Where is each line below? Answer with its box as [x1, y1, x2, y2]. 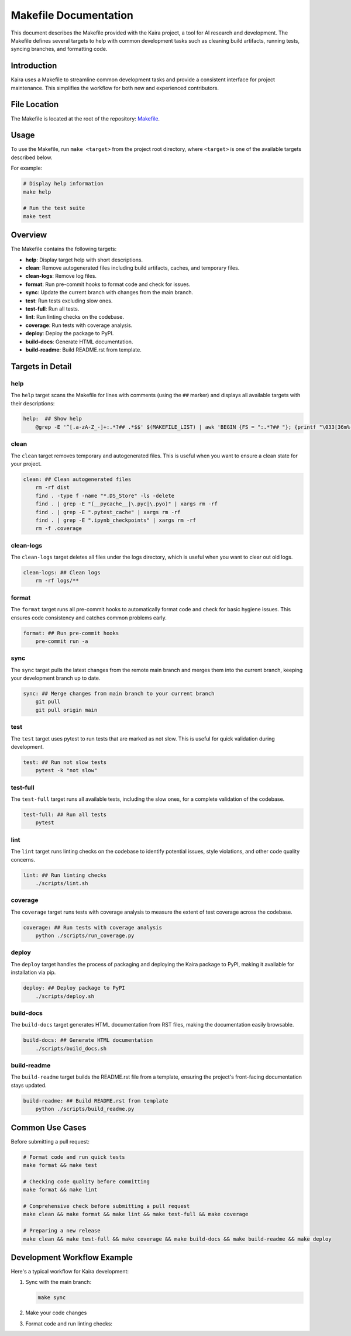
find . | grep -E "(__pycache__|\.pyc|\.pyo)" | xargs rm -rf [35, 501, 218, 507]
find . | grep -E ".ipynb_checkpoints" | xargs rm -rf [35, 517, 196, 524]
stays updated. [11, 1082, 47, 1089]
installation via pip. [11, 969, 56, 976]
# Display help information [23, 180, 104, 187]
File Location [11, 99, 59, 109]
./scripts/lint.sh [35, 880, 88, 886]
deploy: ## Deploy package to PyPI [23, 984, 125, 991]
